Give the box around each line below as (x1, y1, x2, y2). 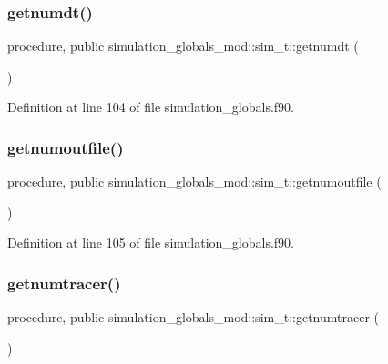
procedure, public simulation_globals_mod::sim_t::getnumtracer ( (7, 308, 379, 327)
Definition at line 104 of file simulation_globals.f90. (7, 97, 294, 116)
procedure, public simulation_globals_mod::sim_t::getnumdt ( (7, 36, 359, 56)
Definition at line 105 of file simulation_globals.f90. (7, 233, 294, 252)
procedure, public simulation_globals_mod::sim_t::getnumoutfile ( (7, 172, 382, 191)
